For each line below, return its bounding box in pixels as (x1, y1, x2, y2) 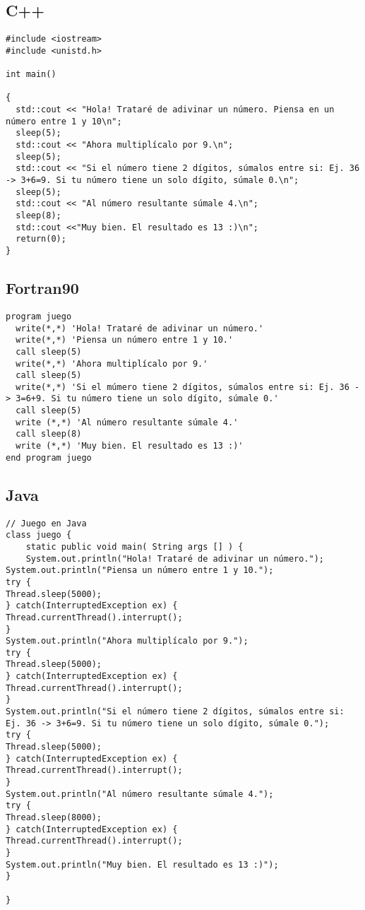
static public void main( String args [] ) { (25, 541, 244, 552)
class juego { (6, 530, 72, 540)
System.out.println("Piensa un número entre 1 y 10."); (6, 565, 274, 576)
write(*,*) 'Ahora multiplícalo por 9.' (16, 358, 208, 369)
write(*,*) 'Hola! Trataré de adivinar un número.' (16, 323, 264, 333)
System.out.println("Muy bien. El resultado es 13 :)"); (6, 859, 279, 870)
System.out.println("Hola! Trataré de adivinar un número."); (25, 553, 325, 564)
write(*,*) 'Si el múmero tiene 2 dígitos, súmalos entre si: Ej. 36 (16, 382, 349, 392)
